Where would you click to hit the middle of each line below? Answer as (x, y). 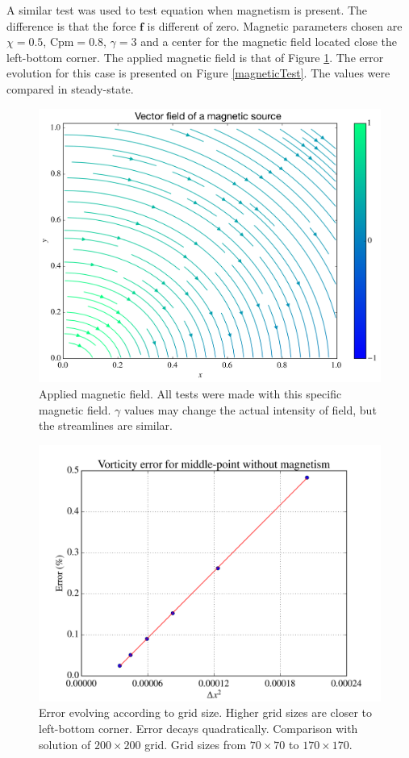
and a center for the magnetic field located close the (269, 42)
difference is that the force (71, 25)
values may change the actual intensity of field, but (250, 409)
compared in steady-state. (70, 88)
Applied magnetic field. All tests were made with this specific (190, 394)
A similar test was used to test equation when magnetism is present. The (187, 10)
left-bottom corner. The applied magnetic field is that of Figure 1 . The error (195, 57)
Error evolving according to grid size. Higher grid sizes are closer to (206, 712)
